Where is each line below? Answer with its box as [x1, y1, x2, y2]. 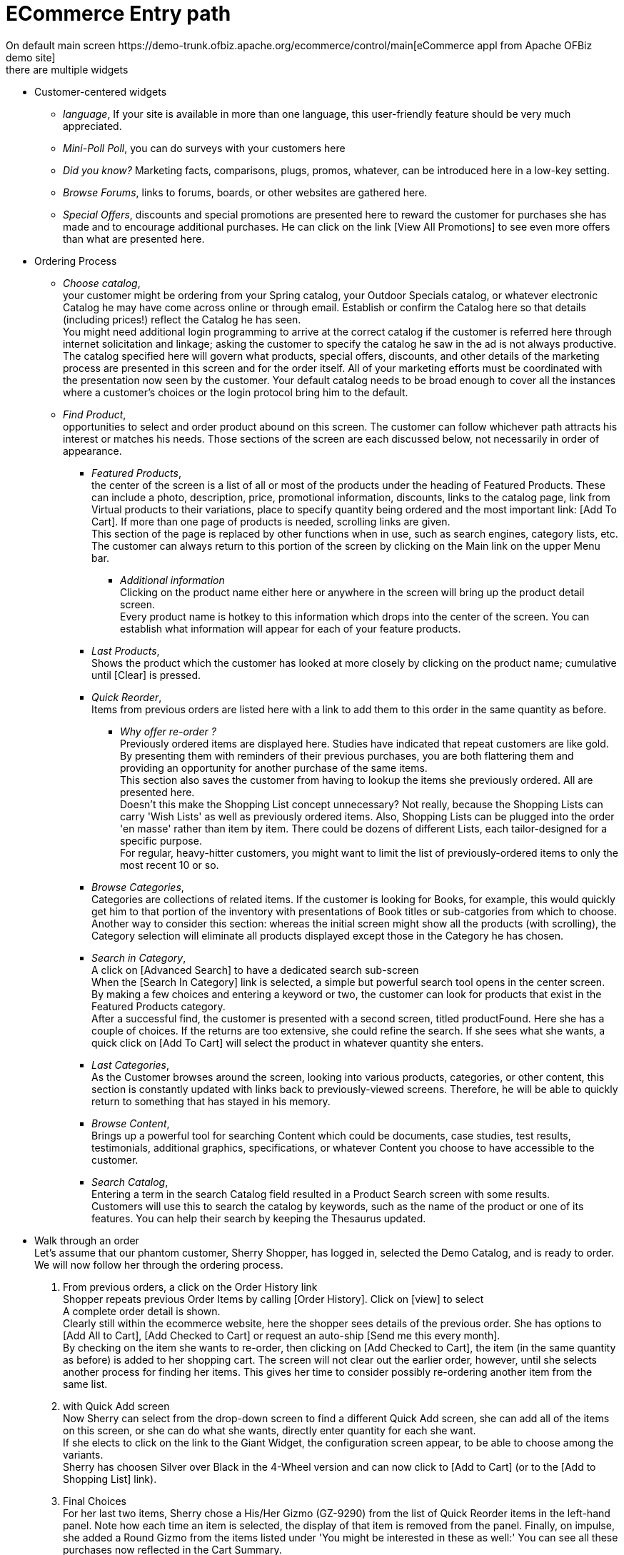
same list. [63, 1377, 108, 1390]
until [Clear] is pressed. [91, 668, 201, 681]
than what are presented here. [63, 232, 205, 245]
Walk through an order [34, 1234, 139, 1247]
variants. [63, 1448, 104, 1461]
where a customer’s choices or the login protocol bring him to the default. [63, 386, 408, 398]
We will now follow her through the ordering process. [34, 1258, 283, 1271]
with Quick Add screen [63, 1399, 170, 1412]
